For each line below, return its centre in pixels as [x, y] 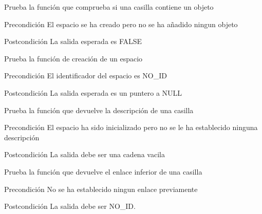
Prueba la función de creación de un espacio [73, 58]
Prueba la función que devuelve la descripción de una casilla [99, 110]
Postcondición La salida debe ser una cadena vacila [85, 154]
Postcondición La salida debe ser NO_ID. [70, 206]
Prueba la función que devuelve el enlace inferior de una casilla [103, 171]
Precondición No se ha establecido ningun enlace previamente [101, 189]
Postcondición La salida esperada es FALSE [73, 41]
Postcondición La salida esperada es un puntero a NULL [93, 92]
